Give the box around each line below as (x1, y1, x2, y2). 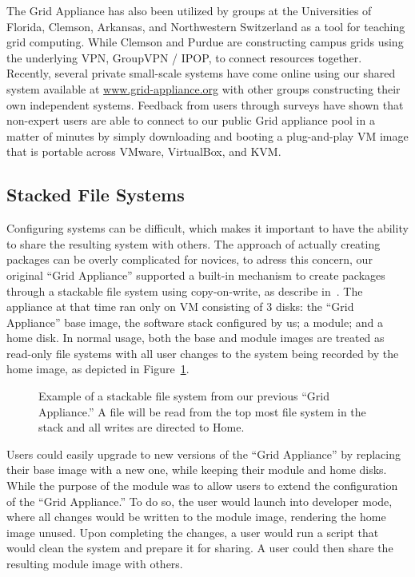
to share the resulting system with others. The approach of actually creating (6, 235, 381, 252)
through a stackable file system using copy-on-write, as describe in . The (6, 282, 363, 299)
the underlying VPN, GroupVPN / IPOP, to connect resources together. (6, 49, 362, 66)
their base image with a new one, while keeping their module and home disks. (6, 461, 387, 478)
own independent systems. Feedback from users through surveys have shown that (6, 96, 404, 113)
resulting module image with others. (6, 555, 183, 572)
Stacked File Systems (6, 182, 185, 207)
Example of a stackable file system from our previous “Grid (38, 388, 329, 404)
